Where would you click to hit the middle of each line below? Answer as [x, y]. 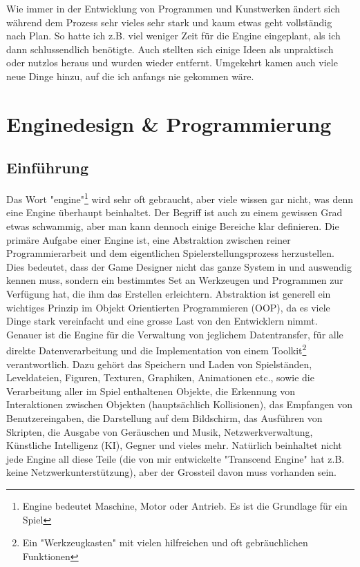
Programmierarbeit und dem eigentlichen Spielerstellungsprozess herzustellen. [170, 253]
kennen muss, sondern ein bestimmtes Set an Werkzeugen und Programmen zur [175, 280]
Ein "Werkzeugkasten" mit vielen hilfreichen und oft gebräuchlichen [165, 542]
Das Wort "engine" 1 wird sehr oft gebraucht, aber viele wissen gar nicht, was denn [180, 198]
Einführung [48, 167]
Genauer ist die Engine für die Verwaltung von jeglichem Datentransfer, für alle [175, 334]
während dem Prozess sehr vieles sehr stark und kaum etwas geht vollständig [169, 22]
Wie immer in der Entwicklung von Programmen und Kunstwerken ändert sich [173, 8]
